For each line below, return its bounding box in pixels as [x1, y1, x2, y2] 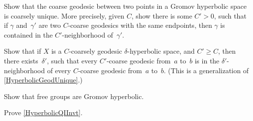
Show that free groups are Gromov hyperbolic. [4, 91, 144, 101]
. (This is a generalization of [164, 65, 249, 75]
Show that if [4, 46, 41, 56]
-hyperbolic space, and [127, 46, 195, 56]
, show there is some [131, 10, 193, 20]
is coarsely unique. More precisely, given [4, 10, 124, 20]
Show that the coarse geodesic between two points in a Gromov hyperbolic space [4, 1, 247, 11]
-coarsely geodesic [69, 46, 122, 56]
